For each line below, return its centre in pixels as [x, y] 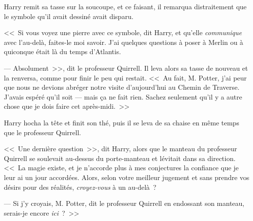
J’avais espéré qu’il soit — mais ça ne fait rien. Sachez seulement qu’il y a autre [123, 96]
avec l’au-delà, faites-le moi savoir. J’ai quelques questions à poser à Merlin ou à [124, 42]
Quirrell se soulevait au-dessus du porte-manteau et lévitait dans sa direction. [120, 158]
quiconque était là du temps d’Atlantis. [63, 51]
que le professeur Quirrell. [43, 132]
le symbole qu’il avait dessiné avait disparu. [69, 16]
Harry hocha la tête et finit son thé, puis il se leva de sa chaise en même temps [122, 122]
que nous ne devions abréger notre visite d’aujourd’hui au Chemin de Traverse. [122, 87]
